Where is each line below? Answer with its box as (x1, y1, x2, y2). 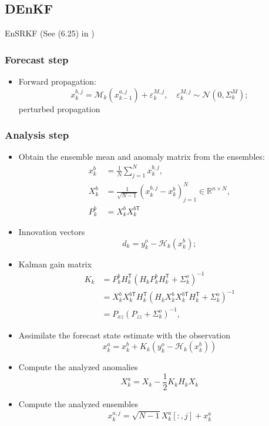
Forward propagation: (18, 75, 96, 88)
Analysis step (5, 128, 69, 142)
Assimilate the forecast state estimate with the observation (18, 328, 231, 341)
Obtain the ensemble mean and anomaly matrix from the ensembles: (18, 150, 265, 163)
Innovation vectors (18, 225, 85, 237)
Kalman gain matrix (18, 257, 92, 270)
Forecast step (5, 52, 69, 66)
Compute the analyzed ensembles (18, 398, 138, 410)
